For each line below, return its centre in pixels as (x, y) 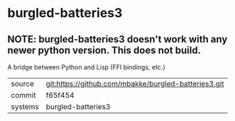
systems (25, 106)
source (22, 84)
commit (23, 95)
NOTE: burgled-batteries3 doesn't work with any (117, 39)
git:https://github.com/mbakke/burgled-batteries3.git (135, 84)
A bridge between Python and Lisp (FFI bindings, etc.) (86, 67)
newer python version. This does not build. (104, 50)
